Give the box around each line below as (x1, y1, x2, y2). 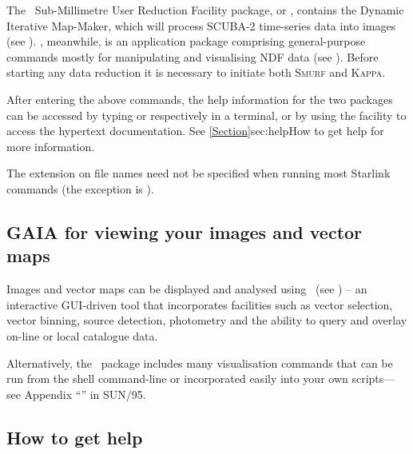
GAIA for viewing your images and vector (6, 219, 363, 244)
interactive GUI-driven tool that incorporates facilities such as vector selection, (6, 296, 393, 313)
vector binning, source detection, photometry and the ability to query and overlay (6, 312, 407, 329)
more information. (6, 137, 95, 154)
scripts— (351, 370, 395, 387)
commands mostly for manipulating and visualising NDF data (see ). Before (6, 48, 379, 65)
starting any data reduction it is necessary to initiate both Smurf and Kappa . (6, 64, 386, 81)
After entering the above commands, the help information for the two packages (6, 90, 393, 107)
